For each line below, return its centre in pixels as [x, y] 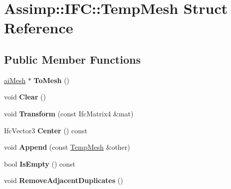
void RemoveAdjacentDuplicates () [64, 180]
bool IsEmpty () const [40, 163]
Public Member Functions [72, 59]
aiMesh [15, 80]
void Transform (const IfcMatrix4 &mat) [69, 113]
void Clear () [25, 97]
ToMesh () [52, 80]
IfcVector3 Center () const [46, 130]
